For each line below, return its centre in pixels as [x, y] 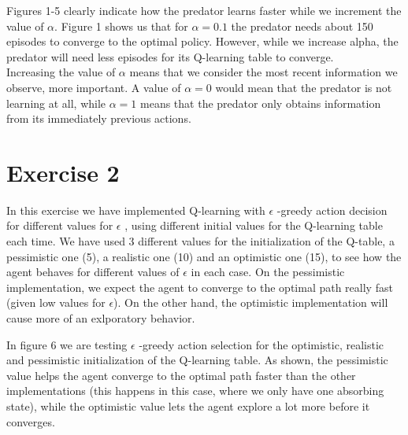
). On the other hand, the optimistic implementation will [251, 302]
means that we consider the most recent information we [263, 72]
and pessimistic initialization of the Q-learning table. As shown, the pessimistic [197, 360]
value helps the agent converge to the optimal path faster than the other [181, 375]
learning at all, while [56, 103]
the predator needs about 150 [302, 26]
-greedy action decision [332, 210]
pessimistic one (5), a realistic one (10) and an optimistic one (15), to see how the [204, 256]
